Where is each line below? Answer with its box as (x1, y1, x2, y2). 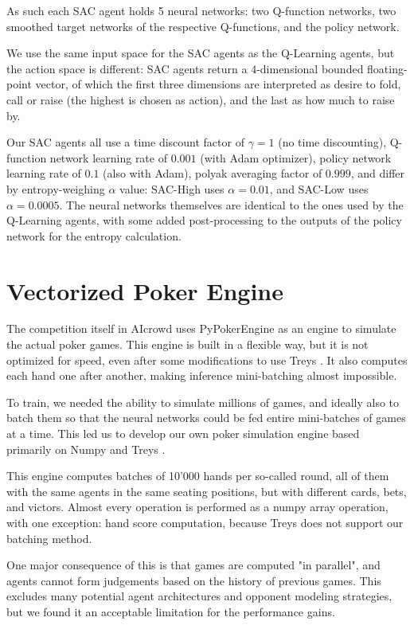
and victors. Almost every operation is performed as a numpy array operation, (6, 498, 389, 515)
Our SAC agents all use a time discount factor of (6, 134, 244, 150)
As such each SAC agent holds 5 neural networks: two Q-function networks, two (6, 2, 396, 18)
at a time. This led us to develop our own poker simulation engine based (6, 425, 360, 441)
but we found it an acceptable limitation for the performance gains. (6, 603, 335, 619)
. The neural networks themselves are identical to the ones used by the (59, 196, 404, 213)
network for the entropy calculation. (6, 227, 182, 244)
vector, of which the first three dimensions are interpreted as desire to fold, (35, 76, 401, 92)
